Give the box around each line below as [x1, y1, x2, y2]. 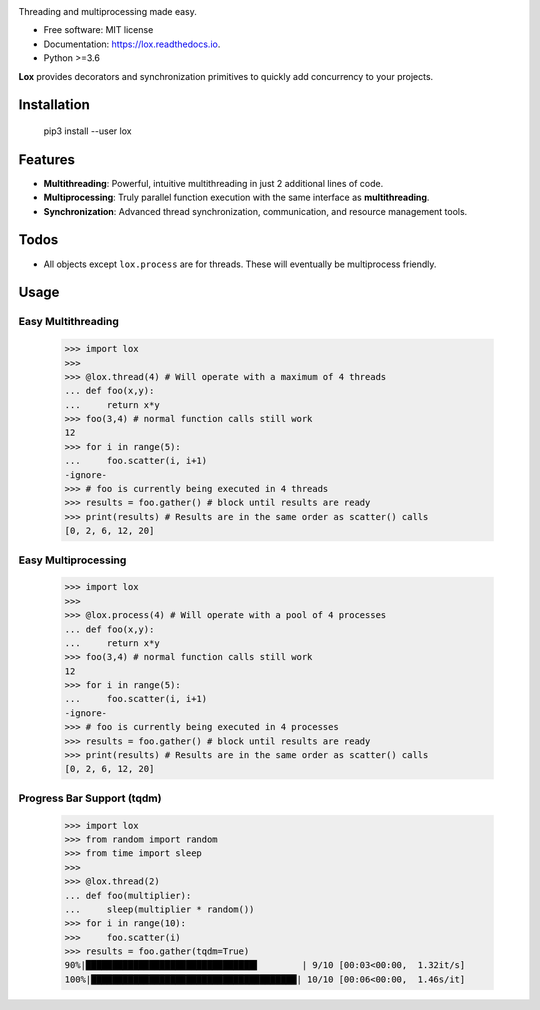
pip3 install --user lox [43, 125, 132, 137]
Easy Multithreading [18, 315, 119, 329]
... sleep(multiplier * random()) [64, 903, 255, 915]
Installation [18, 96, 90, 114]
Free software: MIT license [43, 24, 154, 36]
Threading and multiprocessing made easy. [18, 6, 197, 17]
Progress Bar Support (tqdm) [18, 791, 162, 805]
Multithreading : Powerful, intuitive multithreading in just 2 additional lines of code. [43, 177, 384, 189]
